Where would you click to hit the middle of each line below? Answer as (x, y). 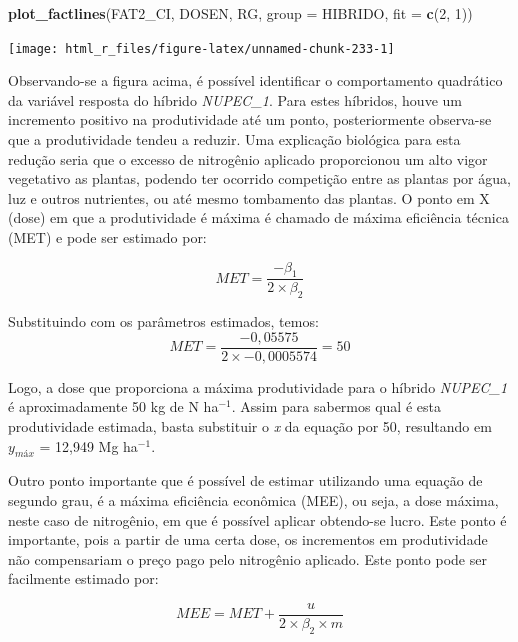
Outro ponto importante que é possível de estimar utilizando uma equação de (245, 480)
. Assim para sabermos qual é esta (336, 406)
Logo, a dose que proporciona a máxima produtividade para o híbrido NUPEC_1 (258, 386)
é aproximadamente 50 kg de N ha (113, 406)
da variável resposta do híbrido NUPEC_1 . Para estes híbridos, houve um (235, 99)
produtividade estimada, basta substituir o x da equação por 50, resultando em (250, 426)
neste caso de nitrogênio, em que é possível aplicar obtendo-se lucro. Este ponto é (257, 519)
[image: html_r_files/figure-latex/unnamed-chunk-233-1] (201, 48)
